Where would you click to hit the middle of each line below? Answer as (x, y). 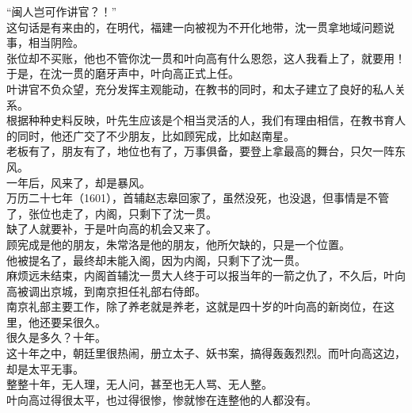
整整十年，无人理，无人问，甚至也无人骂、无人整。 (139, 384)
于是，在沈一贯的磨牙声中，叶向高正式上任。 (123, 73)
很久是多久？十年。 (56, 337)
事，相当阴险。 (45, 42)
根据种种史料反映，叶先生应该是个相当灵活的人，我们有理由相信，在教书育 (200, 120)
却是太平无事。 (45, 368)
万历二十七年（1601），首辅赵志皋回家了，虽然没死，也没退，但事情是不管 (198, 198)
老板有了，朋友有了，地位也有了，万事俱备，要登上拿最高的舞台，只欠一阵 (200, 151)
